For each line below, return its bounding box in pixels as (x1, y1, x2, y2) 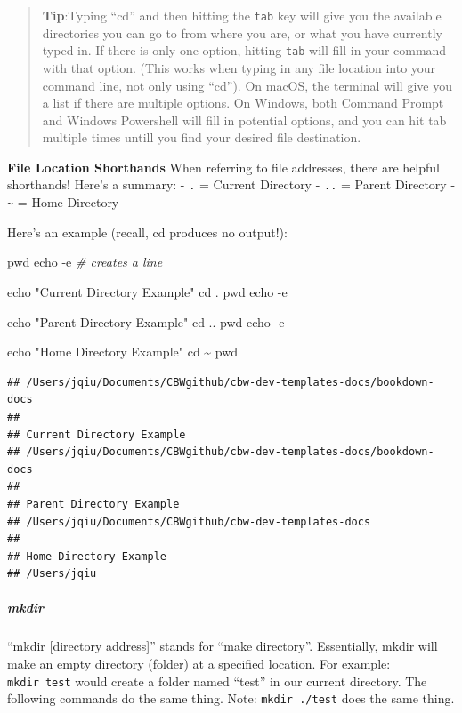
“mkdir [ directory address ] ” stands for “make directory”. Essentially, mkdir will (7, 637, 438, 655)
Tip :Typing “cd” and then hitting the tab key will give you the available (42, 6, 442, 24)
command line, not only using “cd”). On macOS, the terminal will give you (42, 76, 452, 94)
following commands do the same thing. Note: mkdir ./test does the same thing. (7, 689, 455, 708)
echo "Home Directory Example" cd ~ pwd (7, 342, 239, 361)
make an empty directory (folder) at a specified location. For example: (7, 654, 391, 673)
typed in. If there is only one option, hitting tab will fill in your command (42, 41, 447, 60)
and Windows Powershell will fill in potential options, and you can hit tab (42, 110, 447, 129)
